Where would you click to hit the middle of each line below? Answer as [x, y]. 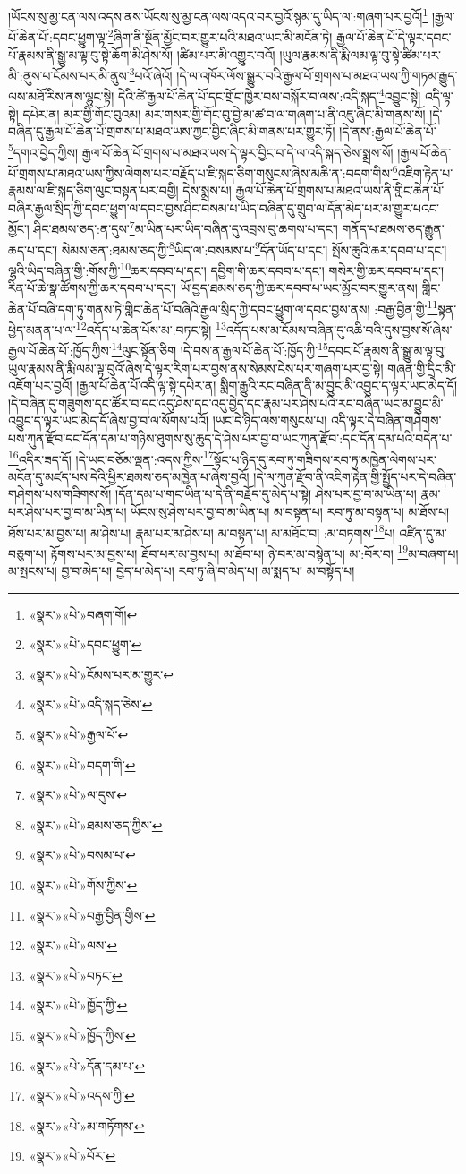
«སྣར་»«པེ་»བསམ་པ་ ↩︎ [82, 855]
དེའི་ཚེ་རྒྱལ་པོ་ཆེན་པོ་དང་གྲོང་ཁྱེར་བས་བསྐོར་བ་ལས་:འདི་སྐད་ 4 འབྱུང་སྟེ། [270, 94]
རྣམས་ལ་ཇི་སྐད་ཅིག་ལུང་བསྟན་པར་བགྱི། [93, 190]
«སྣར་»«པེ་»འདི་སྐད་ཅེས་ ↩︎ [91, 704]
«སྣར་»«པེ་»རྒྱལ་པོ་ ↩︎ [79, 735]
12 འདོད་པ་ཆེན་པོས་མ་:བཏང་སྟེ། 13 [151, 328]
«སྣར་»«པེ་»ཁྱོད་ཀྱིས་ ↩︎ [82, 1035]
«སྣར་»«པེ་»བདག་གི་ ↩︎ [82, 764]
